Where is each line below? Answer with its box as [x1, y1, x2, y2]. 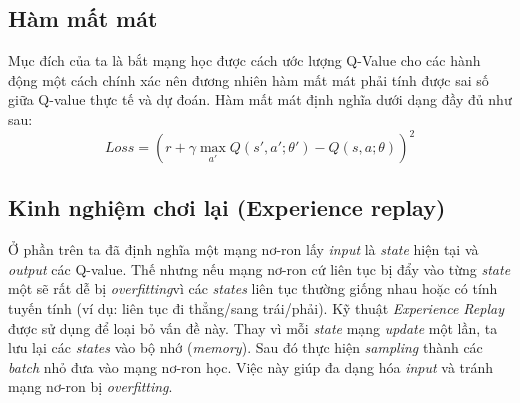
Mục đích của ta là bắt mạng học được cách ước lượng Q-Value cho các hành [8, 50, 481, 71]
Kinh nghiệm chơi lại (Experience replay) [8, 192, 446, 223]
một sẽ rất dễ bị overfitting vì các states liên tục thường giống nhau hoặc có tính [8, 278, 498, 299]
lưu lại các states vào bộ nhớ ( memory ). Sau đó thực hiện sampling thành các [8, 337, 483, 358]
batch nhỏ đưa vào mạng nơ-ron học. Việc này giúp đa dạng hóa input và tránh [8, 356, 494, 377]
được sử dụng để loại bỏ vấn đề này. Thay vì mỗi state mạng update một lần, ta [8, 317, 498, 338]
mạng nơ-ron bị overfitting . [8, 376, 173, 397]
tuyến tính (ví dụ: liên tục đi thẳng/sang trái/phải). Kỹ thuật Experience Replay [8, 298, 505, 319]
